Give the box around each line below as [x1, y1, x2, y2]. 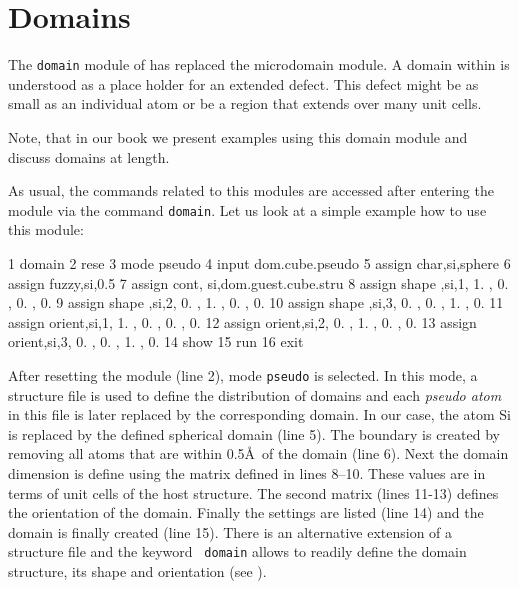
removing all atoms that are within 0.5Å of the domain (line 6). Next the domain [8, 443, 509, 464]
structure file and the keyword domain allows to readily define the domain [8, 541, 467, 562]
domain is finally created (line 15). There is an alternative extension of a [8, 521, 453, 542]
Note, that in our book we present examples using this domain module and [8, 126, 468, 147]
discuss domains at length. [8, 146, 170, 167]
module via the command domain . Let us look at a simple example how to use [8, 199, 487, 220]
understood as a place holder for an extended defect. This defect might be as [8, 73, 479, 94]
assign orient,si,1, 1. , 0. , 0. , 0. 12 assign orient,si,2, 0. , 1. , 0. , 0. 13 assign [8, 311, 477, 332]
